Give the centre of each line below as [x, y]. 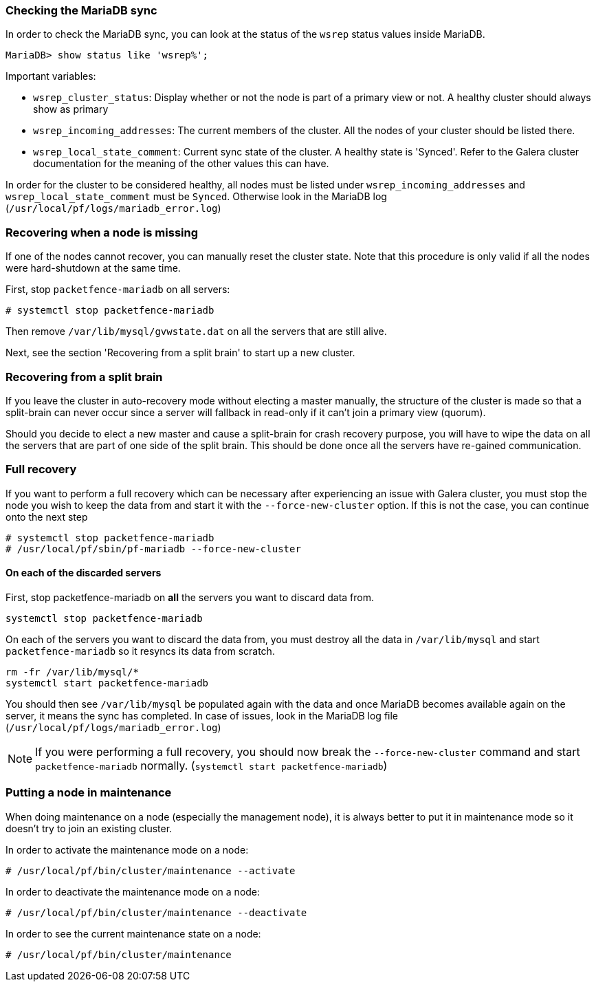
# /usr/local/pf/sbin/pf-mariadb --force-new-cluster [153, 549]
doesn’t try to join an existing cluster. [89, 828]
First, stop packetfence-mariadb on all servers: [118, 290]
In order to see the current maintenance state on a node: [133, 933]
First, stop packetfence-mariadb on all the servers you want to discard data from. [190, 597]
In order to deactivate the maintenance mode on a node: [133, 891]
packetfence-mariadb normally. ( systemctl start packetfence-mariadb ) [211, 765]
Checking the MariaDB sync [81, 10]
